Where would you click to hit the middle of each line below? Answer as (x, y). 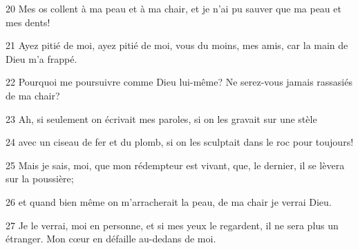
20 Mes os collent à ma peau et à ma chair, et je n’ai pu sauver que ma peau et (173, 8)
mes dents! (28, 22)
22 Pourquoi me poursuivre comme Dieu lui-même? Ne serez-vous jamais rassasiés (179, 82)
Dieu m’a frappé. (41, 58)
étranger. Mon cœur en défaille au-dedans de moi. (111, 239)
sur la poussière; (40, 179)
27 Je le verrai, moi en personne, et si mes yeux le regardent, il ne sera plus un (172, 225)
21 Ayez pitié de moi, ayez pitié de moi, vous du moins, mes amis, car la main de (177, 45)
